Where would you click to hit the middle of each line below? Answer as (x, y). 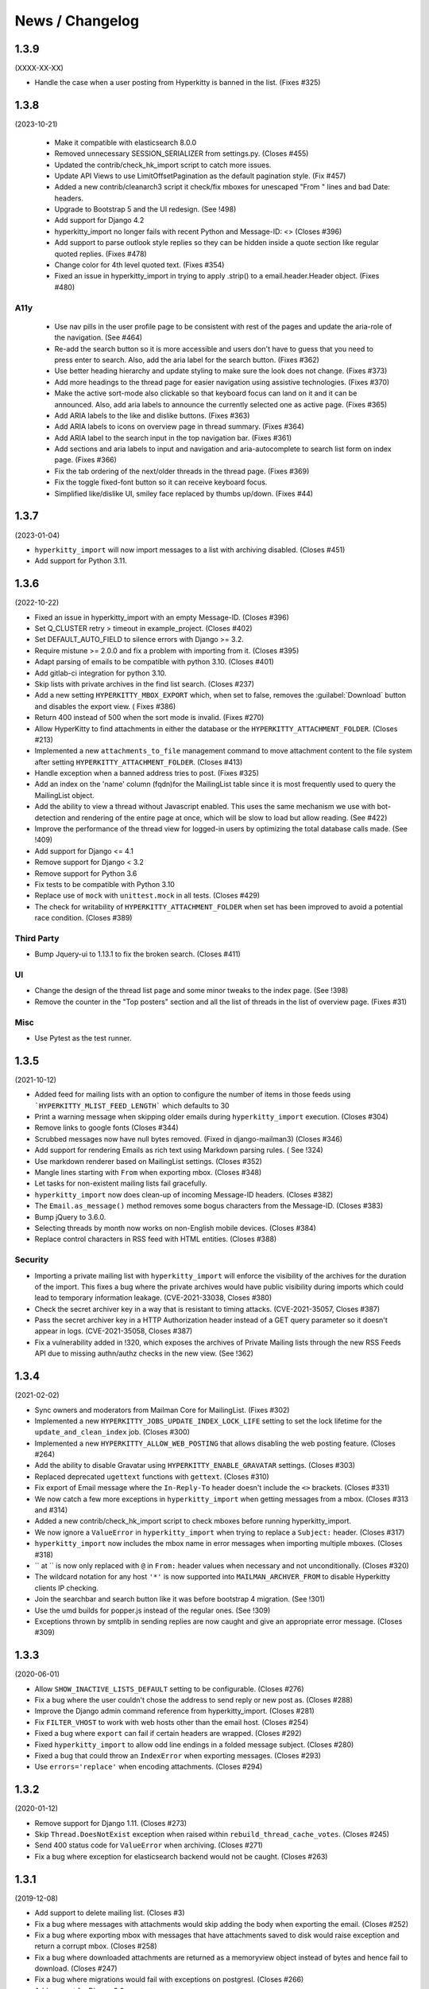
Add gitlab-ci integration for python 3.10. (100, 673)
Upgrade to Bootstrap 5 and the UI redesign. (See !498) (145, 209)
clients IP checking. (67, 1588)
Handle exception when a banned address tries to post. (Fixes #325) (147, 773)
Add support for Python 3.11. (81, 561)
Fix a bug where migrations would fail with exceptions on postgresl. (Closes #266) (169, 1979)
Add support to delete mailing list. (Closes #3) (110, 1913)
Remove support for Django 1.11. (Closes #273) (110, 1823)
